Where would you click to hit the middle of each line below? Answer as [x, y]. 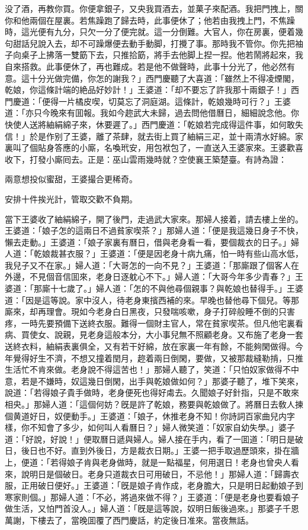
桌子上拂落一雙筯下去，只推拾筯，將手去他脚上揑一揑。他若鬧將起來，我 [162, 55]
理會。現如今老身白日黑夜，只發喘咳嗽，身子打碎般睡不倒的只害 [170, 311]
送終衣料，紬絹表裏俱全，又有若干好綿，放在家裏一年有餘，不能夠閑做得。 [150, 346]
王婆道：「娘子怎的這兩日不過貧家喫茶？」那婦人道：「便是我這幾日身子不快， [154, 230]
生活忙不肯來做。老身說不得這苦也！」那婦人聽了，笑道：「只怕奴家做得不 [148, 369]
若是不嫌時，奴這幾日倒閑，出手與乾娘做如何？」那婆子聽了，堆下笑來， [162, 381]
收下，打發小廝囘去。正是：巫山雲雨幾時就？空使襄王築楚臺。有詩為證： [146, 159]
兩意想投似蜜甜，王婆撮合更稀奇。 [71, 179]
